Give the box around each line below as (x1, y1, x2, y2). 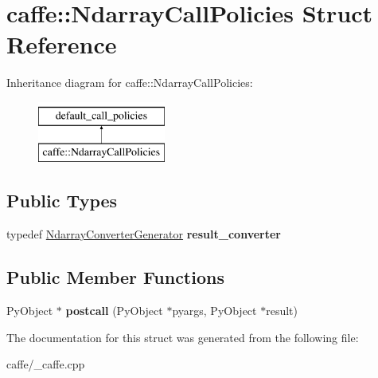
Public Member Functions (6, 265, 224, 289)
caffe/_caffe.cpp (6, 356, 85, 372)
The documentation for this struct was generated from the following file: (6, 329, 359, 345)
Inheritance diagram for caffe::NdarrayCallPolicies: (6, 74, 253, 91)
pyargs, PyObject (172, 302, 257, 319)
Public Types (6, 188, 118, 213)
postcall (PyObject (65, 302, 163, 319)
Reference (6, 28, 117, 61)
